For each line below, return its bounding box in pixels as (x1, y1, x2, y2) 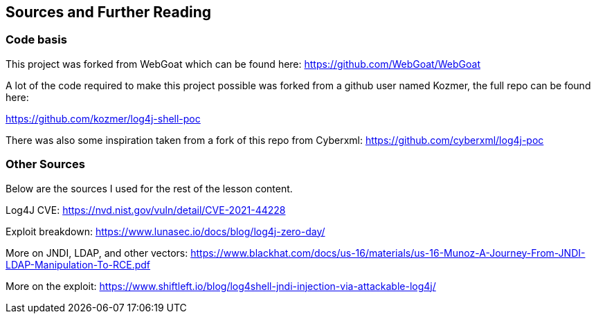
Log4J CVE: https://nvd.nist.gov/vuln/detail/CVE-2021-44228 (6, 203, 286, 216)
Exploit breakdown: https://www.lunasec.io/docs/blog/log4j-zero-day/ (6, 225, 325, 237)
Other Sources (6, 157, 85, 172)
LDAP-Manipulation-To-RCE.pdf (6, 258, 151, 271)
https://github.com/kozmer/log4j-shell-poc (6, 112, 201, 125)
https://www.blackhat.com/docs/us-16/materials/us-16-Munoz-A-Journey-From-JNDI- (190, 246, 586, 259)
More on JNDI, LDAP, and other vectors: (6, 246, 188, 259)
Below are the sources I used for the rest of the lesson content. (6, 182, 293, 194)
